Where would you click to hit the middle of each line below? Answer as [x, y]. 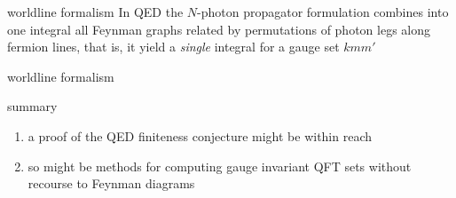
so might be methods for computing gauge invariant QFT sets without [220, 166]
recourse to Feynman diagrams [111, 183]
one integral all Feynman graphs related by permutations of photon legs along [219, 29]
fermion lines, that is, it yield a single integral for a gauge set [173, 47]
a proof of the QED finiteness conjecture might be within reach [200, 135]
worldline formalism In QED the [95, 12]
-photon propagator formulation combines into [323, 12]
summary [32, 106]
